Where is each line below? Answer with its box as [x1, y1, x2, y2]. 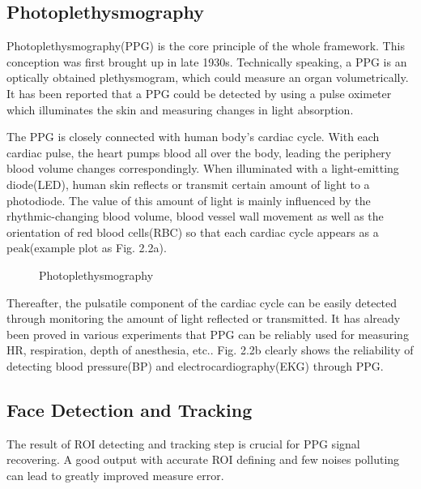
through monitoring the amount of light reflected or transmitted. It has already [6, 310, 401, 327]
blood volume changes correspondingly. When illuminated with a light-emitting [6, 160, 399, 177]
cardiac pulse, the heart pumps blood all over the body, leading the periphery [6, 144, 392, 161]
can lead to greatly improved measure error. [6, 466, 224, 483]
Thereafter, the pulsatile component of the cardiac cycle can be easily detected [6, 294, 398, 311]
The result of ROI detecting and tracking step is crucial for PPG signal [6, 435, 360, 452]
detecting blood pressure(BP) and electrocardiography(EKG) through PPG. [6, 357, 384, 374]
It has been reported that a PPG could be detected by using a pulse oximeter [6, 84, 392, 101]
